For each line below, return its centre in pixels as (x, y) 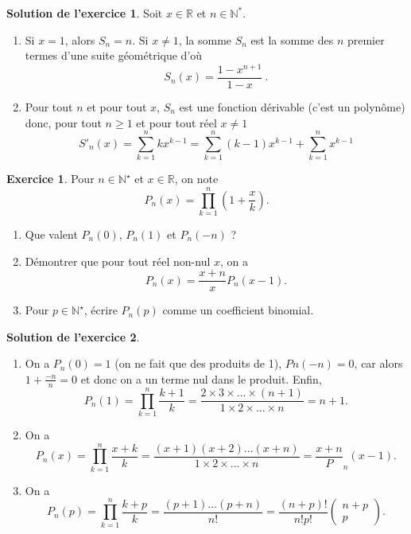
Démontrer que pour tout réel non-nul (118, 261)
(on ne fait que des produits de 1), (198, 363)
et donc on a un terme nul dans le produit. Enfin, (201, 378)
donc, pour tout (63, 122)
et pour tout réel (176, 122)
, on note (196, 179)
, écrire (101, 310)
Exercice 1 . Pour (50, 179)
